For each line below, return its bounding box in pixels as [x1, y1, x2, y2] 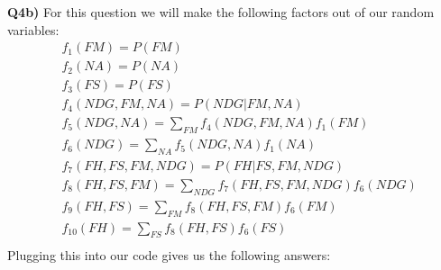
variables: [7, 20, 60, 39]
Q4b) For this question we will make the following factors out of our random [7, 3, 435, 21]
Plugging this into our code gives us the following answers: [7, 245, 331, 264]
